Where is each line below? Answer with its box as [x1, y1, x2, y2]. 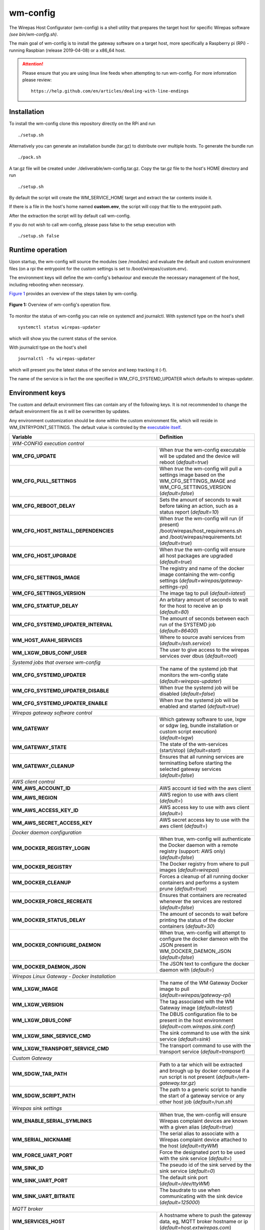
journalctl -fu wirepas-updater [18, 356, 96, 362]
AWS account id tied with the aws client [159, 785, 251, 792]
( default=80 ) [159, 608, 189, 615]
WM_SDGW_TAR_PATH [12, 1070, 67, 1077]
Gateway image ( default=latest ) [159, 1004, 233, 1011]
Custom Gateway [12, 1054, 53, 1061]
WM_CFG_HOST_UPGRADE [12, 552, 77, 559]
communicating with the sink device [159, 1193, 243, 1199]
